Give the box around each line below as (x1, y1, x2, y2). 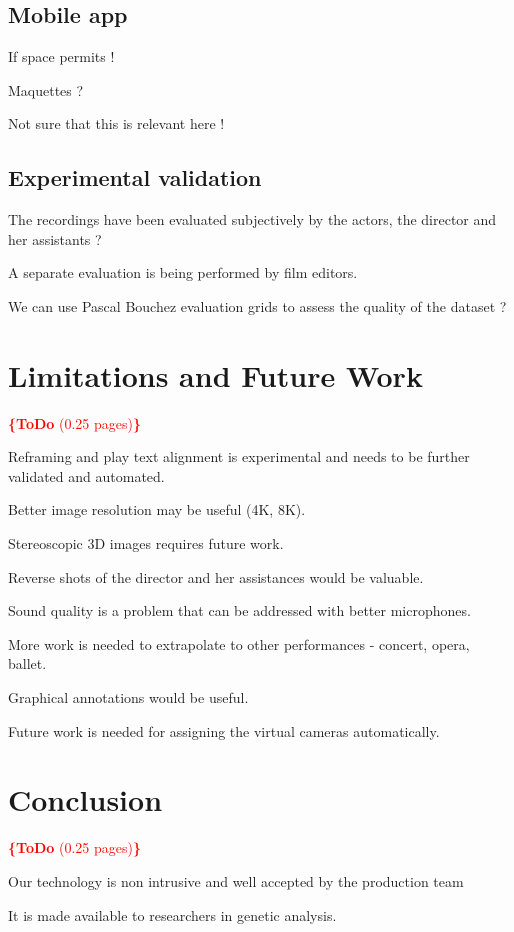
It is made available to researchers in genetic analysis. (8, 904, 337, 925)
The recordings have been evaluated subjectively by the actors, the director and (8, 209, 497, 230)
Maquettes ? (8, 79, 84, 100)
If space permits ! (8, 46, 115, 67)
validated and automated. (8, 465, 165, 486)
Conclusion (8, 779, 163, 820)
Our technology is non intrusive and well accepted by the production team (8, 870, 464, 891)
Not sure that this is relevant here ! (8, 113, 225, 134)
